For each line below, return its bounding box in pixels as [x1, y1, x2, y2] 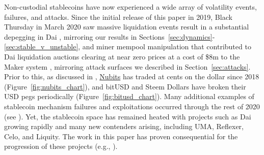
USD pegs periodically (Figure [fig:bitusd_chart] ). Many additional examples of [4, 91, 254, 102]
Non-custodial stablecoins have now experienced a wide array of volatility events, [4, 2, 257, 12]
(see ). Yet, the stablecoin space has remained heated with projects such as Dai [4, 111, 251, 121]
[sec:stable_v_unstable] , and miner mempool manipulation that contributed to [4, 41, 251, 52]
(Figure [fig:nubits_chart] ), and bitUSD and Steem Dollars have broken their [4, 81, 246, 91]
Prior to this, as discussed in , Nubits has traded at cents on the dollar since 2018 [4, 71, 259, 82]
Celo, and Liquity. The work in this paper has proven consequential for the [4, 131, 238, 141]
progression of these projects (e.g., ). [4, 141, 118, 151]
